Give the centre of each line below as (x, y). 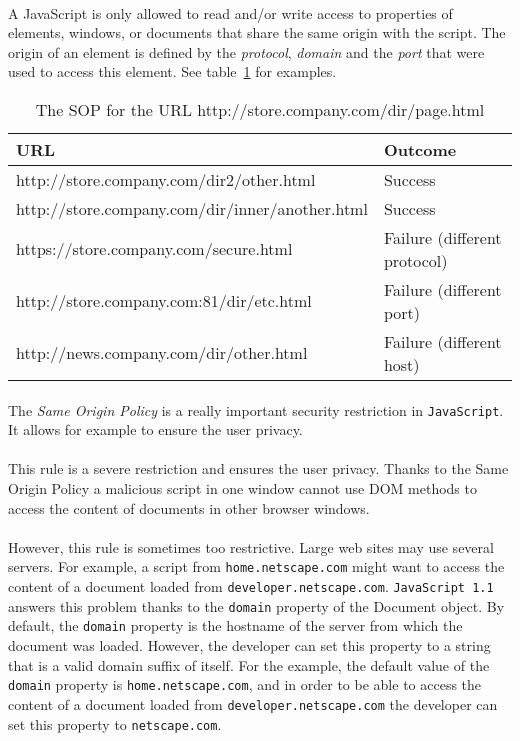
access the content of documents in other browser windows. (189, 507)
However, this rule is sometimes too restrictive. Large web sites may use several (251, 546)
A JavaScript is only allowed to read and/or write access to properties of (230, 12)
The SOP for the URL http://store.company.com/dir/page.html (260, 109)
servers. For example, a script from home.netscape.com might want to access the (256, 566)
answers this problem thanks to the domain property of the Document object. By (256, 605)
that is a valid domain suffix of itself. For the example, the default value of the (249, 664)
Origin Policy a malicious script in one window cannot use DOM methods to (242, 488)
